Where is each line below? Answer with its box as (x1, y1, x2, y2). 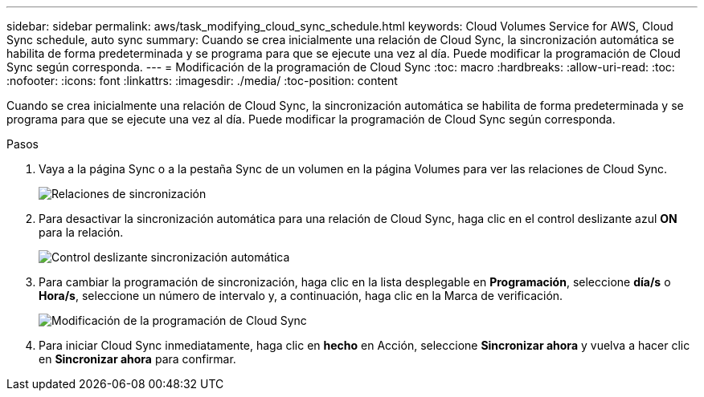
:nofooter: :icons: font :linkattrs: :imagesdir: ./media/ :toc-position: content (6, 74, 398, 87)
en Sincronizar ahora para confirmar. (39, 352, 236, 366)
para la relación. (39, 225, 124, 239)
